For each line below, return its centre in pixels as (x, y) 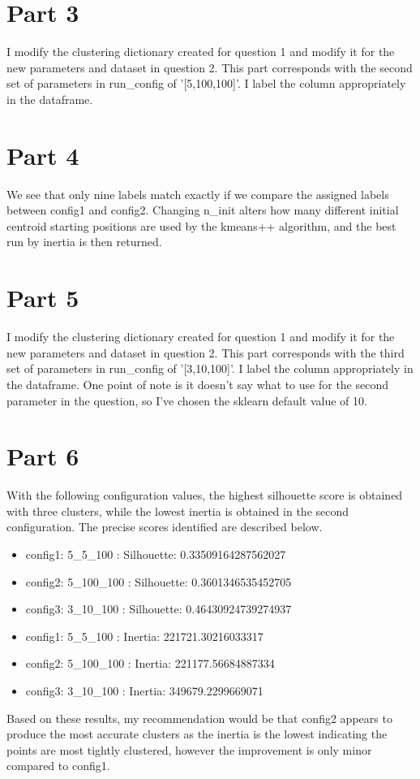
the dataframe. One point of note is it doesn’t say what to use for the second (198, 384)
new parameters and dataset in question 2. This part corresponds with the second (210, 67)
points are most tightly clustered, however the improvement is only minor (189, 749)
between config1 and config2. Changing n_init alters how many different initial (203, 210)
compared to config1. (58, 766)
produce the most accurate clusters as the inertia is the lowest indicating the (197, 734)
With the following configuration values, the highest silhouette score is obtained (205, 495)
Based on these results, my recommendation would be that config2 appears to (199, 718)
